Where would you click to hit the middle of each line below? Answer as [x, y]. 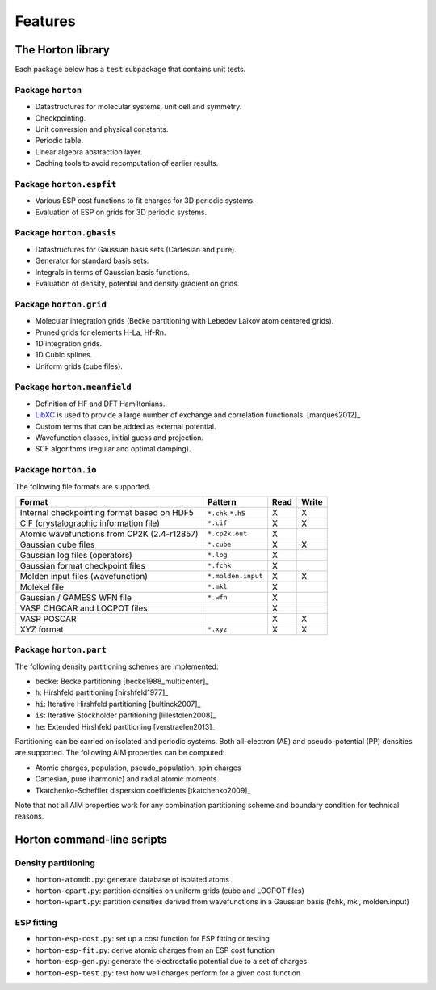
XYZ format [42, 629]
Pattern [222, 501]
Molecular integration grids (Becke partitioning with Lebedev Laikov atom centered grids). [184, 321]
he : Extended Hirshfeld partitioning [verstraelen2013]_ [125, 726]
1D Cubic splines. [64, 355]
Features [45, 21]
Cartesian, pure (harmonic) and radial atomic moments [126, 779]
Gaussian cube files [57, 544]
